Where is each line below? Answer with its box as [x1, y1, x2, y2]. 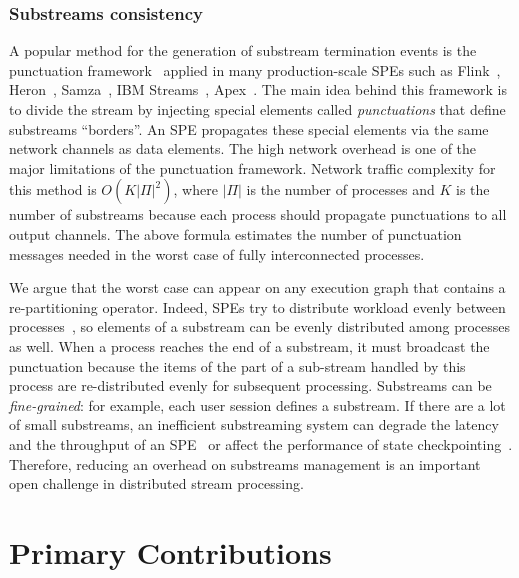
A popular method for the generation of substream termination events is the [9, 40, 477, 61]
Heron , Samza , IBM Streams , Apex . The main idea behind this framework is [9, 79, 507, 100]
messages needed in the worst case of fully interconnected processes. [9, 243, 425, 264]
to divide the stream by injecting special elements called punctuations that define [9, 99, 506, 119]
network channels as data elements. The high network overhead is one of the [9, 138, 477, 159]
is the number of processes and [246, 179, 435, 200]
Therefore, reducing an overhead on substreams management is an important [9, 453, 481, 474]
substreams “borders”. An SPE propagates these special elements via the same [9, 118, 489, 139]
